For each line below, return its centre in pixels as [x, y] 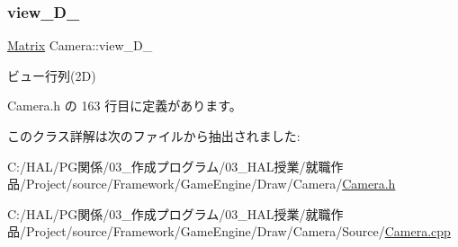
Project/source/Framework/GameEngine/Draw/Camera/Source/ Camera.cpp [238, 231]
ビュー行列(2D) [52, 75]
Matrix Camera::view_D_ [80, 45]
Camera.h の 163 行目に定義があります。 [125, 106]
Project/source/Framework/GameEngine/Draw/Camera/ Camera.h [211, 184]
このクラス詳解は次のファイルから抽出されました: [154, 136]
